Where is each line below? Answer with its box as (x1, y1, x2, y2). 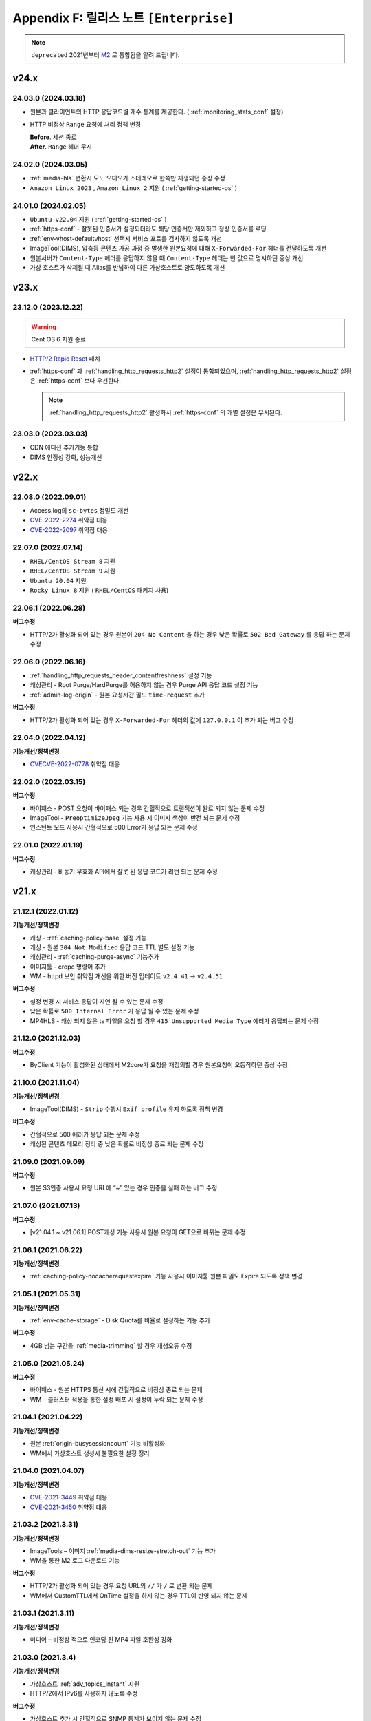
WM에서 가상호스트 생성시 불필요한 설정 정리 (30, 1449, 150, 1457)
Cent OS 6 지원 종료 (31, 335, 86, 344)
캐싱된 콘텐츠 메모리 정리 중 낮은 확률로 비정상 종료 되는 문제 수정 (30, 1139, 204, 1148)
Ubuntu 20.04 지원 (30, 576, 87, 584)
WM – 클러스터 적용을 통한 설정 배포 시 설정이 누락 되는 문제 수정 (30, 1395, 203, 1404)
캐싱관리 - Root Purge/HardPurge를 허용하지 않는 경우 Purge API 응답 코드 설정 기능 (30, 681, 258, 689)
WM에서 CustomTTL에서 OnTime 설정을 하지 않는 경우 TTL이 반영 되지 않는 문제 (30, 1591, 248, 1600)
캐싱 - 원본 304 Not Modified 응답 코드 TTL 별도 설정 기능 (30, 943, 195, 951)
